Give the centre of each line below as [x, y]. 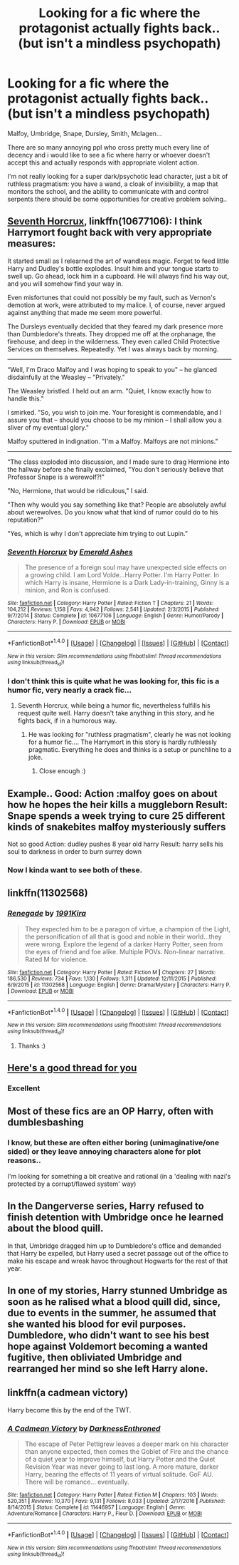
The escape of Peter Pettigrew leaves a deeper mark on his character [127, 1444]
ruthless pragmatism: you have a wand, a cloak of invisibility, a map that [113, 184]
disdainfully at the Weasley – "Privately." [67, 377]
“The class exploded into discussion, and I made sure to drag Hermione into [118, 462]
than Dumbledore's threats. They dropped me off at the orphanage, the [112, 334]
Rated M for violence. [56, 959]
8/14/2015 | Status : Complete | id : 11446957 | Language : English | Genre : [97, 1508]
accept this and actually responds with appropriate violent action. [103, 162]
